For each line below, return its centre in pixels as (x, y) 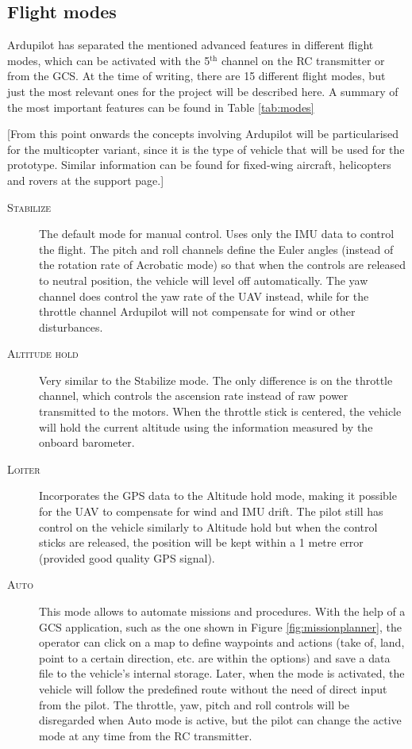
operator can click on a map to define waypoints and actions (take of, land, (222, 642)
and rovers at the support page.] (86, 180)
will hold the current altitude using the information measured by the (206, 426)
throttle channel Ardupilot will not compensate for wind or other (197, 311)
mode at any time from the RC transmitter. (146, 735)
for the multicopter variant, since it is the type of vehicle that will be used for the (206, 149)
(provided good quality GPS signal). (127, 557)
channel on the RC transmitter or (303, 60)
